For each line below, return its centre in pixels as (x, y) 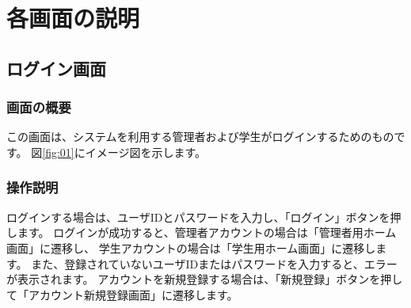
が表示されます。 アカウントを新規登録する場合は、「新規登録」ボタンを (194, 279)
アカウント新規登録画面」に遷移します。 (133, 294)
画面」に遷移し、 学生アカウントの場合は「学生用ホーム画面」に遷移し (191, 247)
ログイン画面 (56, 68)
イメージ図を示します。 (146, 152)
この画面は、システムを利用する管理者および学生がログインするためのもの (200, 137)
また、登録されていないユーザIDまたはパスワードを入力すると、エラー (214, 263)
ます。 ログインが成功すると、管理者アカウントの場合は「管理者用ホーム (207, 232)
